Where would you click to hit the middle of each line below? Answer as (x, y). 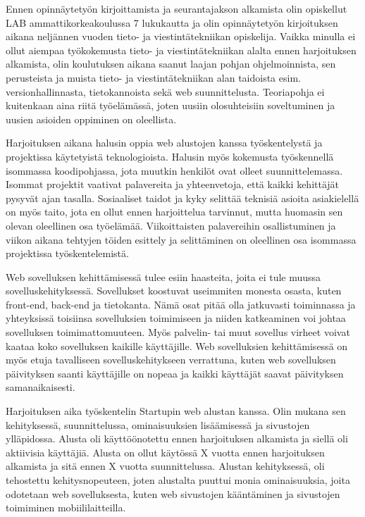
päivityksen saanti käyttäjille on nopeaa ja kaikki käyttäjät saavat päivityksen (175, 373)
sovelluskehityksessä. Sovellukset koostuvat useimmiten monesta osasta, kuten (174, 291)
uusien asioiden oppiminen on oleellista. (91, 119)
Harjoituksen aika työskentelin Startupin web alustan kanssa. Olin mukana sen (176, 411)
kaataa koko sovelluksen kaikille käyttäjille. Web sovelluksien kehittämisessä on (177, 345)
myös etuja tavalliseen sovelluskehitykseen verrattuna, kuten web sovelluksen (171, 360)
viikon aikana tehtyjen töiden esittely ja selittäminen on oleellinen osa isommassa (181, 239)
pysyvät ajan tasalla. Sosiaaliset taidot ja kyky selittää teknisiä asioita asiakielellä (182, 198)
